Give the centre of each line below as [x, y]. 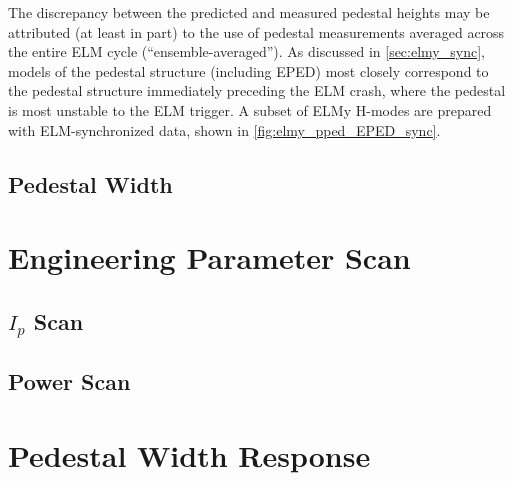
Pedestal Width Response [189, 454]
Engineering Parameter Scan [209, 257]
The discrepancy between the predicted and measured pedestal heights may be [249, 12]
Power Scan [69, 381]
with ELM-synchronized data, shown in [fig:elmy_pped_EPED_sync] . [224, 129]
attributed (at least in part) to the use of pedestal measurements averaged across [256, 31]
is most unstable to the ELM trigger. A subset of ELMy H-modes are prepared [250, 109]
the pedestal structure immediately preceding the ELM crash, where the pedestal [257, 90]
